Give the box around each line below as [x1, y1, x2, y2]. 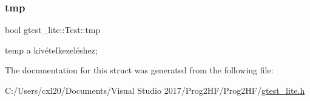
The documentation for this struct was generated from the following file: [5, 64, 274, 76]
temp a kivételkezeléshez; [5, 43, 98, 56]
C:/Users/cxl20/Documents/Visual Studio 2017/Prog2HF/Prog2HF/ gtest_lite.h [5, 84, 305, 96]
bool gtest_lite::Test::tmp [5, 23, 101, 36]
